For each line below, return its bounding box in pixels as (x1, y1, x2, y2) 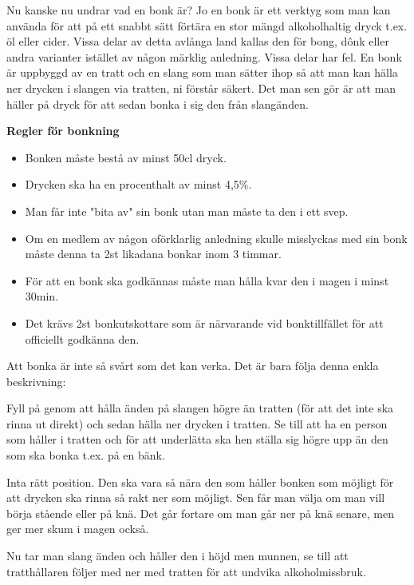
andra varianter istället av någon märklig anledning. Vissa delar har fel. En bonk (6, 48, 402, 65)
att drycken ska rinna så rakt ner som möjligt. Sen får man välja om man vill (6, 489, 385, 506)
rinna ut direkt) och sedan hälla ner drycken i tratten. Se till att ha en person (6, 415, 388, 432)
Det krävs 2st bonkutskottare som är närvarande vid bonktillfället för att (25, 314, 384, 331)
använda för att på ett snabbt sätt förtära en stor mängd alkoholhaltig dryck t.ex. (6, 17, 408, 34)
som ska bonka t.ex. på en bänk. (6, 447, 165, 464)
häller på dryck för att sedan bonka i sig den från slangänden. (6, 95, 309, 112)
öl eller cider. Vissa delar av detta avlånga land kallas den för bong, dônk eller (6, 33, 389, 50)
